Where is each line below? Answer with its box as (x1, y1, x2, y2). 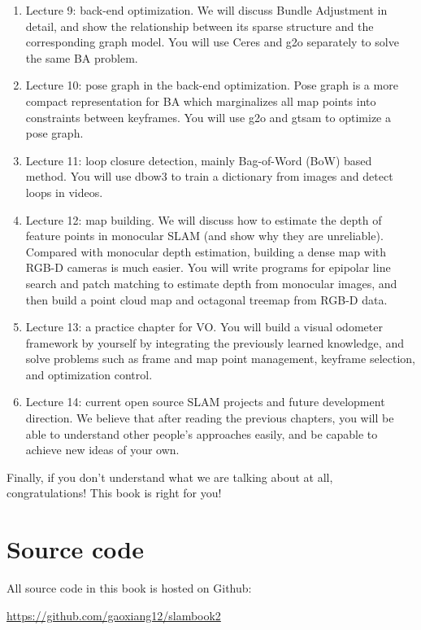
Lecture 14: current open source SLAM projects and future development (25, 393, 385, 410)
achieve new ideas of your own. (25, 441, 180, 458)
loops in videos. (25, 183, 103, 200)
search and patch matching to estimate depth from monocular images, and (25, 274, 397, 291)
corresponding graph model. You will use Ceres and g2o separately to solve (25, 33, 399, 50)
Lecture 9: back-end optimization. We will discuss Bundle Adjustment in (25, 2, 388, 18)
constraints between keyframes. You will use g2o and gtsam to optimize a (25, 108, 391, 125)
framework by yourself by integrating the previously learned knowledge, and (25, 334, 404, 351)
